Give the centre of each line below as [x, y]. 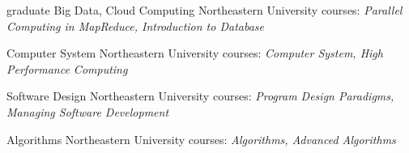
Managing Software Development [88, 111]
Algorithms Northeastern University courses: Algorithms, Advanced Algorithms [201, 139]
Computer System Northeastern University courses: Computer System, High [195, 53]
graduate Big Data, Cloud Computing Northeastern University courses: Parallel [204, 10]
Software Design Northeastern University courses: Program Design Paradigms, [200, 96]
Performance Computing [67, 68]
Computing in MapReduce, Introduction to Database [136, 25]
